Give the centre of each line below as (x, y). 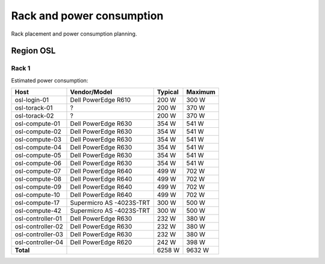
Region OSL (33, 51)
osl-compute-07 (38, 171)
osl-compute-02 (38, 131)
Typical (168, 92)
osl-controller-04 (39, 242)
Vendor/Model (91, 92)
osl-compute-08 (38, 179)
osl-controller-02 (39, 227)
